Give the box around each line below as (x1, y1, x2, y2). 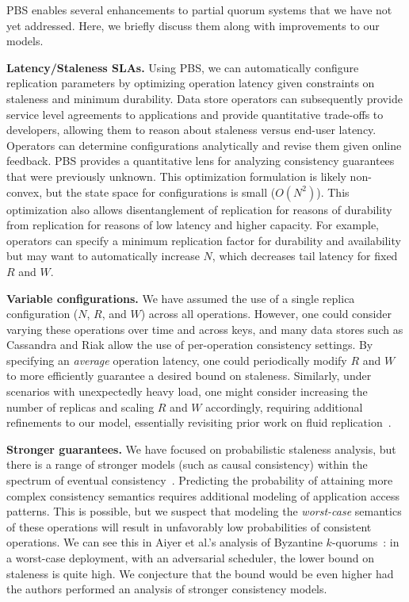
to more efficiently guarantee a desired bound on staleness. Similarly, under (6, 367, 372, 384)
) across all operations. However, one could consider (140, 305, 392, 322)
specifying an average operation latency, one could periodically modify (6, 351, 347, 368)
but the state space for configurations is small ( (45, 183, 276, 200)
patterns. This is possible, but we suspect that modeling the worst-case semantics (6, 503, 402, 520)
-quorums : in (331, 534, 399, 550)
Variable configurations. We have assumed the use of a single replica (6, 289, 355, 306)
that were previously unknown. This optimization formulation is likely (6, 167, 346, 184)
